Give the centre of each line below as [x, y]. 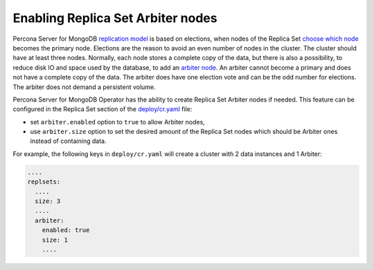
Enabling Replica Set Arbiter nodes [115, 18]
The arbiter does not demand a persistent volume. [84, 87]
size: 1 [55, 240]
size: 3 [48, 201]
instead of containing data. [68, 141]
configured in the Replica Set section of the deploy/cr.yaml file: [103, 109]
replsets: [44, 182]
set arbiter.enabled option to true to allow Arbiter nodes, [118, 122]
